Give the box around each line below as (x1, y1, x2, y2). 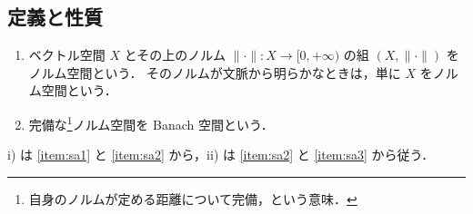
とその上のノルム (124, 45, 226, 64)
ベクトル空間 (28, 45, 106, 64)
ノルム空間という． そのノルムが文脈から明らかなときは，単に (28, 63, 401, 82)
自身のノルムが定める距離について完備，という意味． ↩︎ (28, 189, 357, 208)
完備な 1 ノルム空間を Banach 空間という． (28, 112, 274, 133)
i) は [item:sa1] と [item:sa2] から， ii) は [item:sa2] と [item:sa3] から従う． (7, 145, 435, 164)
